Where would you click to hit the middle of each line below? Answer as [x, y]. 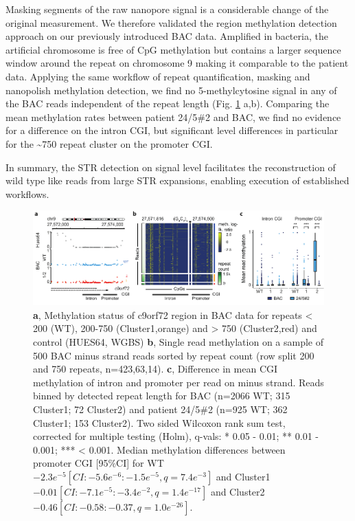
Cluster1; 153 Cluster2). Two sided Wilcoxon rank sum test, [159, 422]
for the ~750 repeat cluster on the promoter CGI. [109, 143]
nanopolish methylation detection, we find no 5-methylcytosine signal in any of [171, 90]
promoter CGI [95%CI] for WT [99, 463]
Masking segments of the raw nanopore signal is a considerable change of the [167, 9]
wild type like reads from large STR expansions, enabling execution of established [177, 180]
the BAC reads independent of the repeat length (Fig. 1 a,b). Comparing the [168, 103]
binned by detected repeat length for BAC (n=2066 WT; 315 [162, 396]
